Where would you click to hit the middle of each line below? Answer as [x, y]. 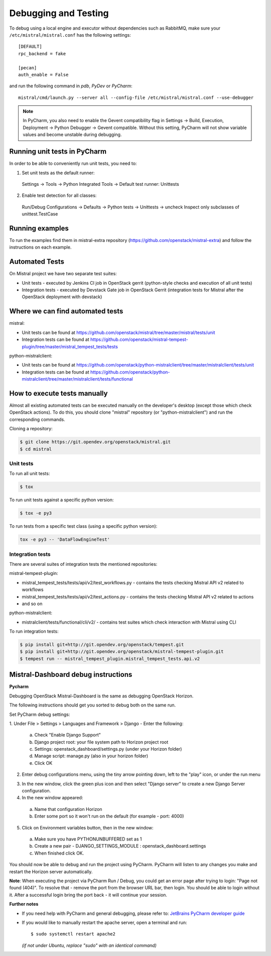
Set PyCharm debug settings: [40, 714]
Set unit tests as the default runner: [58, 173]
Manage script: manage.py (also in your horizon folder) [91, 756]
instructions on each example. [40, 247]
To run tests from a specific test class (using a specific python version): [83, 526]
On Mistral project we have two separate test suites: [63, 274]
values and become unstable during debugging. [72, 135]
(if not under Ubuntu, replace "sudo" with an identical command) [89, 945]
